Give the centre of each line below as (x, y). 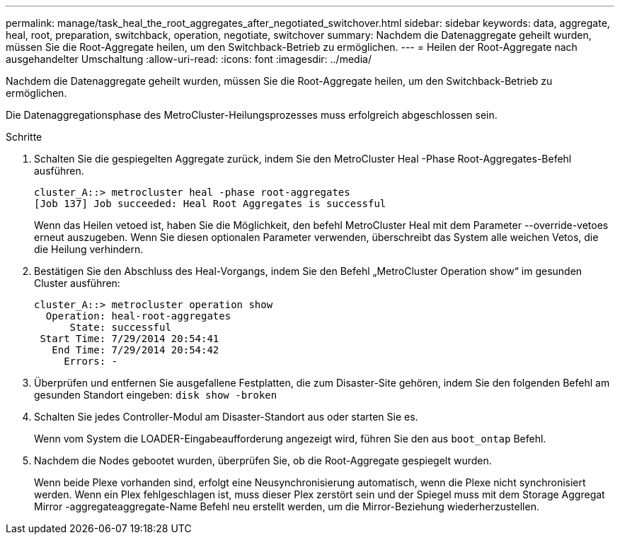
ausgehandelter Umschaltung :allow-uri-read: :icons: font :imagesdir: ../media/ (189, 59)
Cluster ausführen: (77, 283)
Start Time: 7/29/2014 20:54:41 (130, 339)
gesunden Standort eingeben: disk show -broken (156, 395)
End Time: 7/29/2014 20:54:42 (136, 350)
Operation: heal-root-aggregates (138, 316)
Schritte (24, 137)
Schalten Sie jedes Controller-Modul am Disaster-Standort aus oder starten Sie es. (226, 417)
